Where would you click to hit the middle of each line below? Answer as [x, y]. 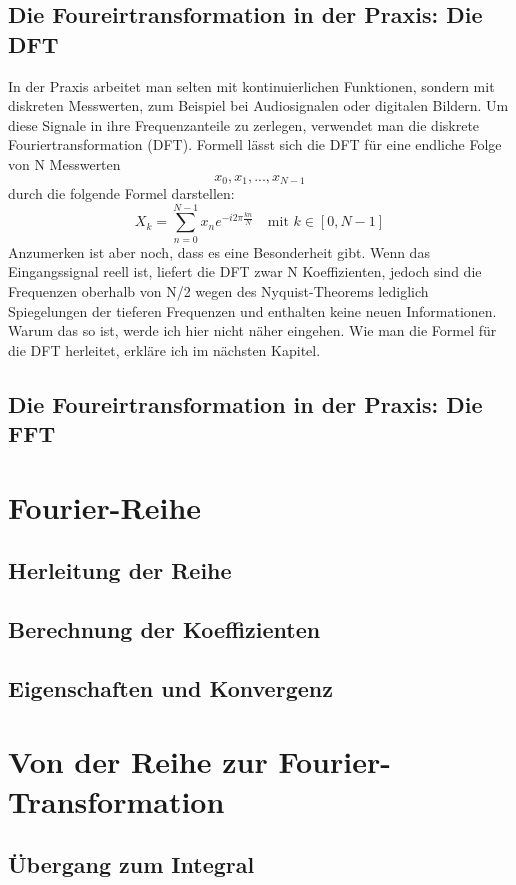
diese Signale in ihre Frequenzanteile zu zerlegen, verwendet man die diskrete [244, 124]
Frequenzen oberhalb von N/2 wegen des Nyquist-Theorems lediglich [218, 290]
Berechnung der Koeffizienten [164, 629]
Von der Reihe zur [138, 761]
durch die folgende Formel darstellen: [121, 193]
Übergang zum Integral [131, 864]
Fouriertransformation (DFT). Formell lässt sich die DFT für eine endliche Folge [255, 144]
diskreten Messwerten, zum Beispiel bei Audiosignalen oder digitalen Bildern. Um [258, 105]
